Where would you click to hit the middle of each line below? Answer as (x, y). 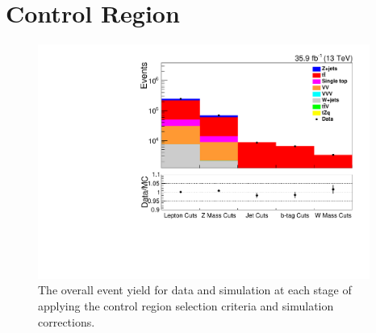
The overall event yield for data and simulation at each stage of (195, 290)
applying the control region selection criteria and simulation (186, 305)
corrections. (67, 321)
